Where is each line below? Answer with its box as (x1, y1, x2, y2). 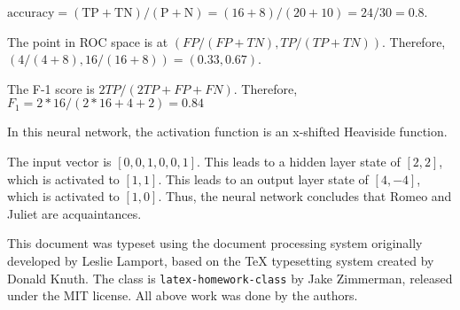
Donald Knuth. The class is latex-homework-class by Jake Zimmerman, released (7, 268, 453, 287)
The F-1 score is (7, 79, 95, 97)
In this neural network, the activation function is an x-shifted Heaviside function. (7, 122, 448, 141)
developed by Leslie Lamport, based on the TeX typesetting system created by (7, 251, 434, 269)
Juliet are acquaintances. (7, 204, 142, 222)
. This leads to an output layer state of (158, 169, 369, 188)
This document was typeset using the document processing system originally (7, 234, 423, 252)
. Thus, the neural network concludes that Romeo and (158, 187, 452, 205)
